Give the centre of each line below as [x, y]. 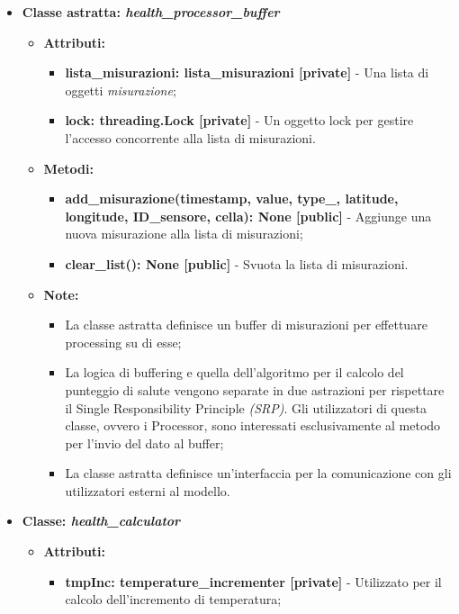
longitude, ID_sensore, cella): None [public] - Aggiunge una [248, 216]
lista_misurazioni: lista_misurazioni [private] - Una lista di [247, 72]
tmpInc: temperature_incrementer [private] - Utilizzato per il [253, 581]
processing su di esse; [123, 342]
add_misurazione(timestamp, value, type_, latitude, [232, 199]
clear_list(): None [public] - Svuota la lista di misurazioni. [237, 263]
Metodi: [68, 168]
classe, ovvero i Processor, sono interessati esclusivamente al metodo [253, 425]
